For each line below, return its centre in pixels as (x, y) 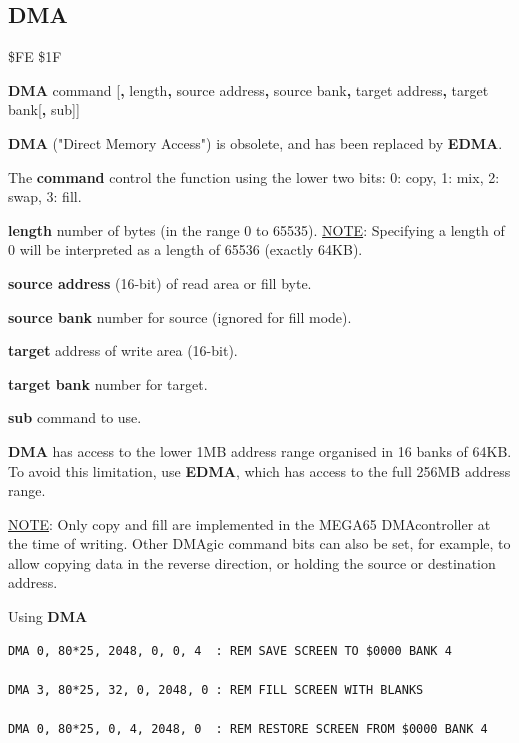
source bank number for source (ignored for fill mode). (180, 316)
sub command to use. (75, 417)
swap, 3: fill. (45, 196)
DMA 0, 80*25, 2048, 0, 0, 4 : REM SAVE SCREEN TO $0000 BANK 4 (230, 650)
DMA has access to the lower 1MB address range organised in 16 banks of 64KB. (260, 450)
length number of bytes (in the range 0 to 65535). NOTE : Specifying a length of (256, 229)
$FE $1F (35, 56)
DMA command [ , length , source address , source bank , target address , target (248, 89)
